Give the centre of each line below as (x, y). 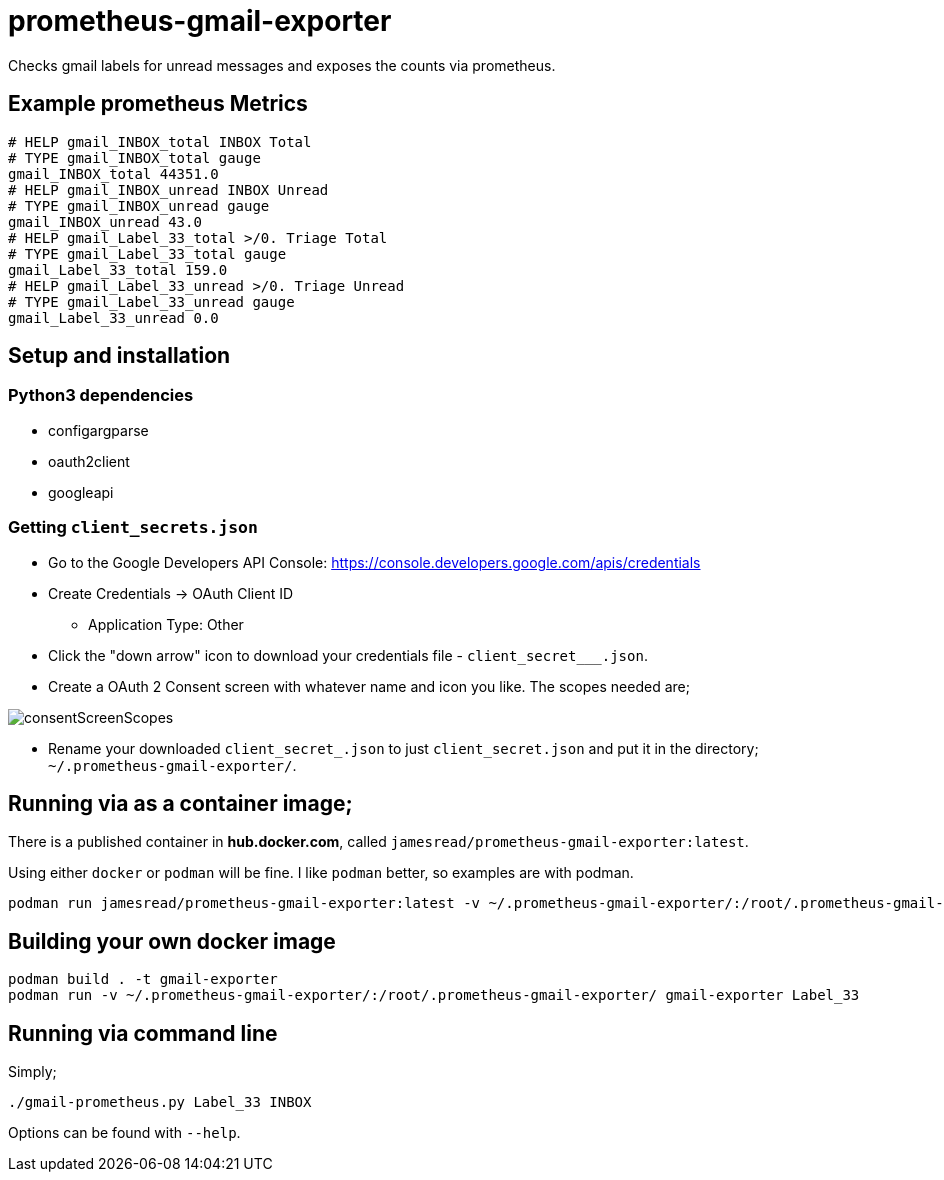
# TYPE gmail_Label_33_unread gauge (151, 301)
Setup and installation (119, 356)
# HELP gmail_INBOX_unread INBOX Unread (168, 189)
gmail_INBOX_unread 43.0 (105, 221)
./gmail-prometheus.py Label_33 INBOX (160, 1102)
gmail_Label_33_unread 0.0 (113, 317)
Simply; (32, 1072)
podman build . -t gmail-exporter (143, 979)
